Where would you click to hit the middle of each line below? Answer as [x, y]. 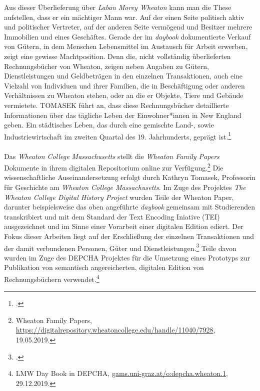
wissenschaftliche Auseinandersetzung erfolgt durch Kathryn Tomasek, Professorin [130, 177]
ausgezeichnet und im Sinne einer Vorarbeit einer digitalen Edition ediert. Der [124, 226]
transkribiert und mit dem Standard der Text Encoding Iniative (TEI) [112, 216]
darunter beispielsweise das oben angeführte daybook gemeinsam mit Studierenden [130, 207]
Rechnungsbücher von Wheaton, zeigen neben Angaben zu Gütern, [106, 66]
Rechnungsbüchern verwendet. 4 [52, 278]
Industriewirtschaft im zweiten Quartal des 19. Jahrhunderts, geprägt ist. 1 [118, 135]
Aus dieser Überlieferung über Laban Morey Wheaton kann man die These [118, 7]
